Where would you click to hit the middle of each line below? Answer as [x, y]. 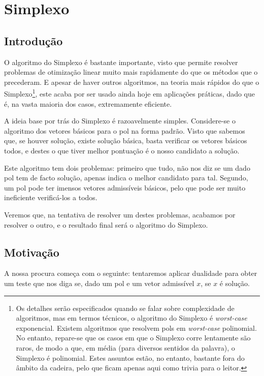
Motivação [32, 252]
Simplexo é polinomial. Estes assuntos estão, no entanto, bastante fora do [130, 357]
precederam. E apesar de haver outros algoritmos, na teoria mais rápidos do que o [132, 82]
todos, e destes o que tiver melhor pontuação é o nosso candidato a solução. [122, 150]
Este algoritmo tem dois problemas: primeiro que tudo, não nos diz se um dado [127, 167]
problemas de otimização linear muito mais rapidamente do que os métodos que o [131, 72]
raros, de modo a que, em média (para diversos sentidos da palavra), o [125, 347]
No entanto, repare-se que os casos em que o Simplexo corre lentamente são [133, 338]
